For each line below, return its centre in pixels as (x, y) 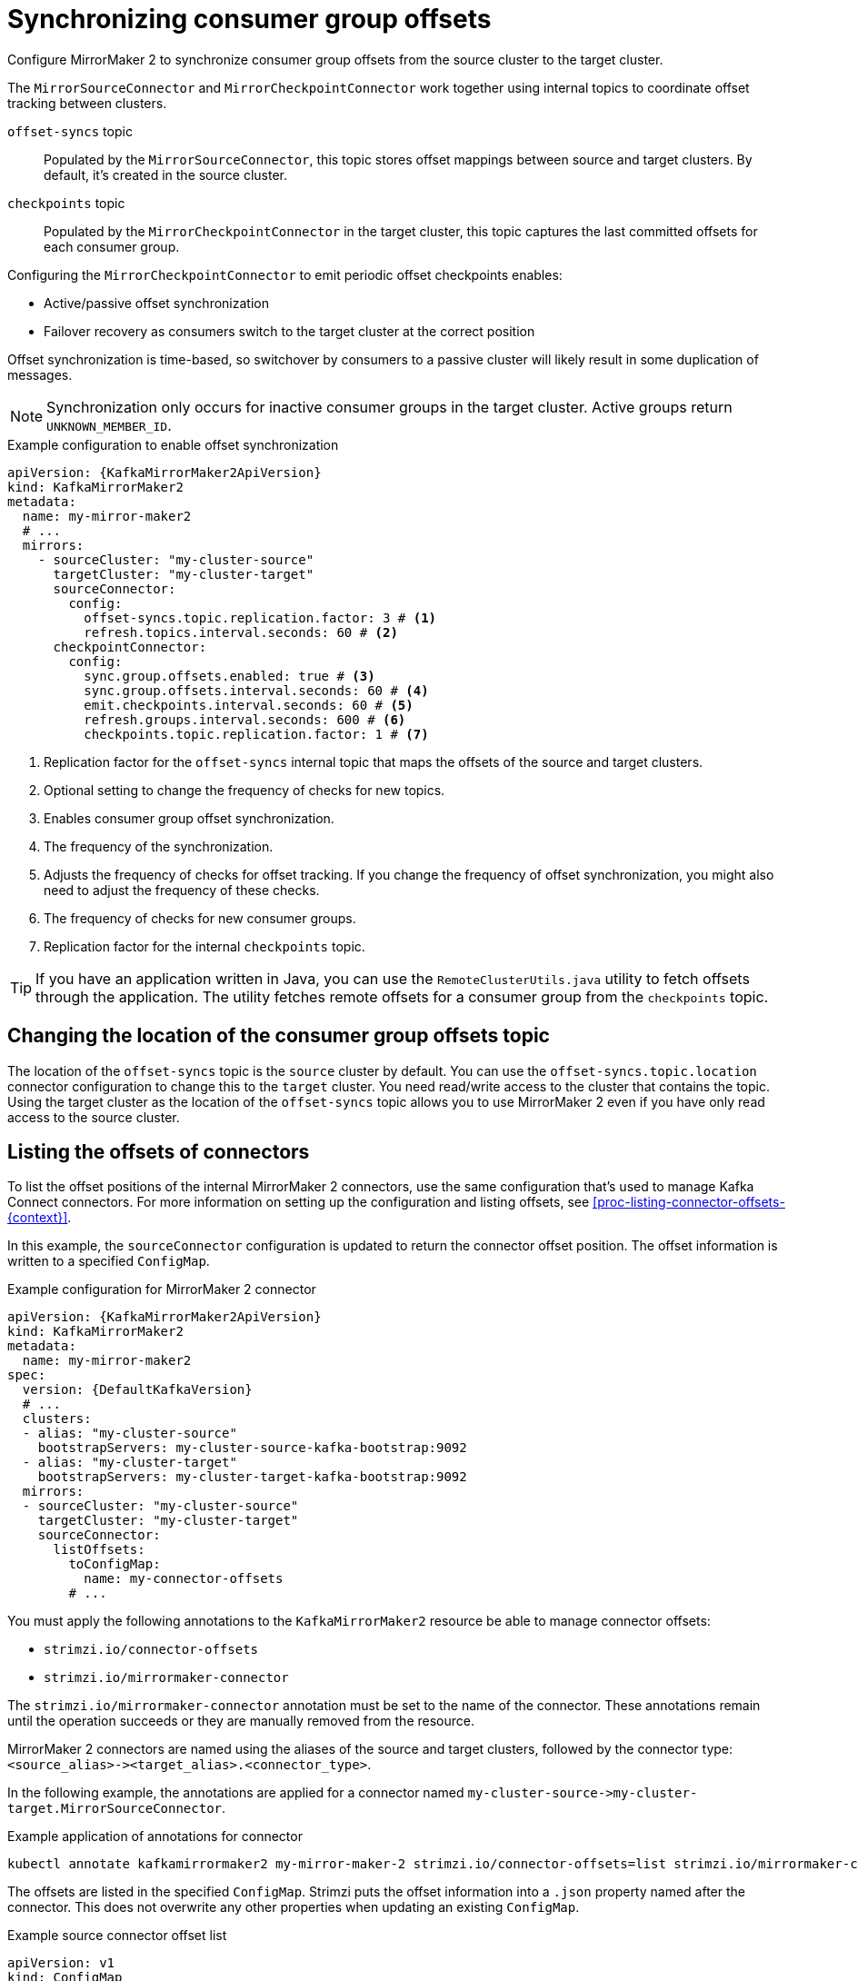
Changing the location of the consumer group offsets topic (279, 1036)
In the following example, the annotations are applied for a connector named (236, 1793)
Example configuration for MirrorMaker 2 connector (162, 1289)
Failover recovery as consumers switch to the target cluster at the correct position (289, 331)
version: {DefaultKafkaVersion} (137, 1390)
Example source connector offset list (117, 1936)
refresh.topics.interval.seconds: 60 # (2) (241, 632)
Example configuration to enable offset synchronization (173, 444)
